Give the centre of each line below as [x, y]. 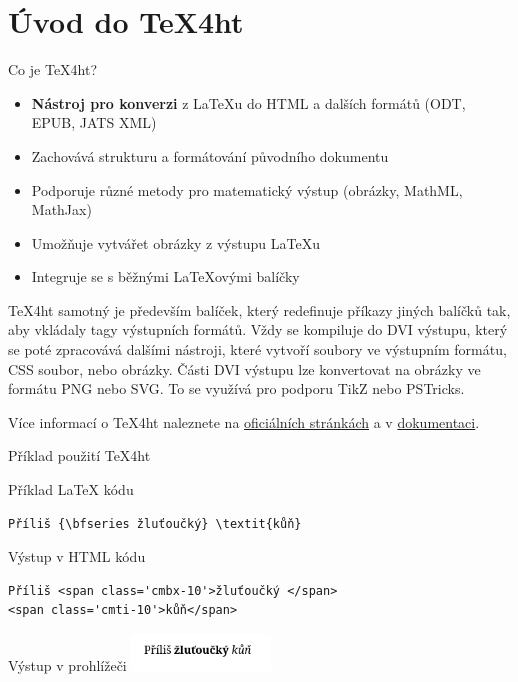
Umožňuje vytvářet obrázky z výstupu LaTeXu [175, 242]
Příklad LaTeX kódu [71, 489]
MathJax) [61, 209]
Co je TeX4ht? [53, 69]
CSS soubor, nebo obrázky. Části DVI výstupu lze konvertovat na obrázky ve [244, 368]
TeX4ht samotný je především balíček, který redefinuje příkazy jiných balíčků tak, [259, 309]
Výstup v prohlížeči [67, 665]
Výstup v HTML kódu [77, 556]
